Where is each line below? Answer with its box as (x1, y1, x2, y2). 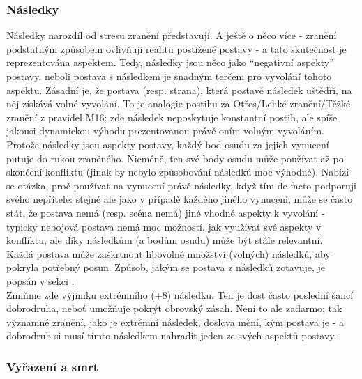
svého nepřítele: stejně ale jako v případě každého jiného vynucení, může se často (6, 192, 353, 206)
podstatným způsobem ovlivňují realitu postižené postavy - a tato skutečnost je (6, 41, 347, 56)
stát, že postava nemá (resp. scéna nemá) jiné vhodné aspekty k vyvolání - (6, 205, 325, 219)
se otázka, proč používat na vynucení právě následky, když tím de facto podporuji (6, 178, 356, 192)
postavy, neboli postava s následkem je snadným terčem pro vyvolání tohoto (6, 69, 332, 83)
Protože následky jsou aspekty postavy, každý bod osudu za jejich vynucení (6, 137, 329, 151)
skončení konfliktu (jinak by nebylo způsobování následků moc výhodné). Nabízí (6, 164, 349, 179)
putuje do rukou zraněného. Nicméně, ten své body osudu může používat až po (6, 150, 344, 165)
